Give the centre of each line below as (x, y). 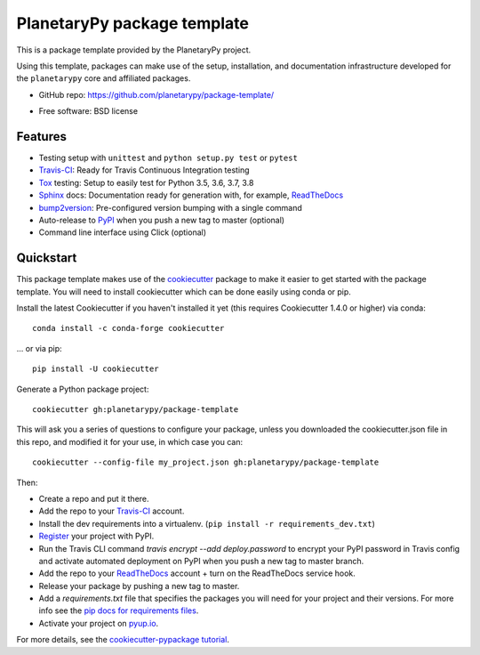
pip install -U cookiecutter (96, 369)
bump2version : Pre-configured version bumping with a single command (170, 207)
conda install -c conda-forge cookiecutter (128, 328)
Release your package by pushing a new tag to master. (139, 586)
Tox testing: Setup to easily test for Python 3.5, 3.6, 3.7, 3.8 (146, 182)
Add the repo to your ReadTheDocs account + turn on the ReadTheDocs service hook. (197, 573)
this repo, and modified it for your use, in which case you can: (130, 441)
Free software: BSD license (88, 111)
